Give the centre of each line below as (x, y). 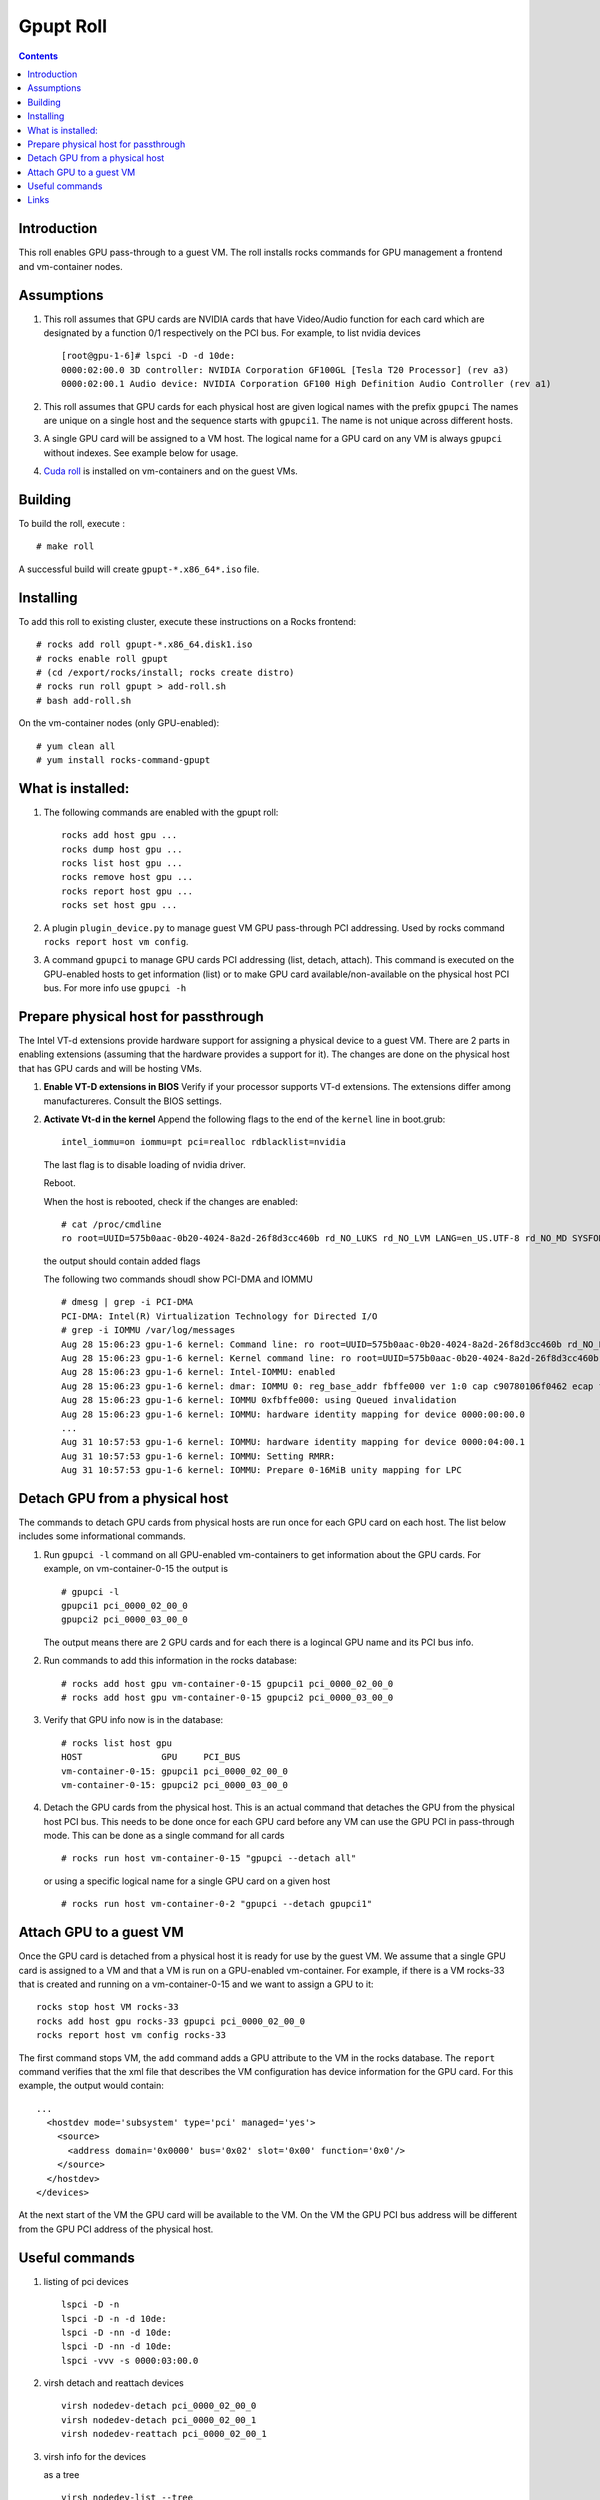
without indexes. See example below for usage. (141, 452)
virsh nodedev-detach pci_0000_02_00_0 (159, 2406)
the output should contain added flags (122, 1261)
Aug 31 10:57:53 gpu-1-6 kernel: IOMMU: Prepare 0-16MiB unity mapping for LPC (261, 1470)
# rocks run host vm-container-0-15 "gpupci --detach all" (209, 1858)
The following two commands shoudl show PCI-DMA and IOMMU (178, 1279)
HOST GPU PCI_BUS (151, 1757)
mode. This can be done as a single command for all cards (164, 1836)
